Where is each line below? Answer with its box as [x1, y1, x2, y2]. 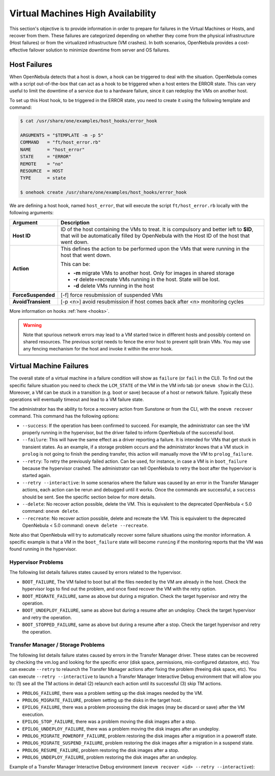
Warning [23, 322, 42, 329]
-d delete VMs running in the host [73, 282, 154, 289]
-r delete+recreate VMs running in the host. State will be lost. [73, 276, 220, 283]
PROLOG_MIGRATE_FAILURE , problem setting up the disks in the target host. [22, 697, 182, 704]
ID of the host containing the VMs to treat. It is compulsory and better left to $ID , [60, 226, 254, 233]
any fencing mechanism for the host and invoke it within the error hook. [23, 346, 173, 352]
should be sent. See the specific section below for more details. [22, 494, 156, 500]
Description [60, 219, 90, 226]
